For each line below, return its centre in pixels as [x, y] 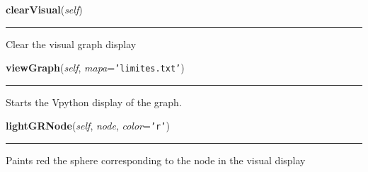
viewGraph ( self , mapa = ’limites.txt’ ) [95, 68]
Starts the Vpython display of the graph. [94, 102]
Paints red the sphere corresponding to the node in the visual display [156, 160]
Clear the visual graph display [71, 44]
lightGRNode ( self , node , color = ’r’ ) [88, 126]
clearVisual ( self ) [44, 9]
